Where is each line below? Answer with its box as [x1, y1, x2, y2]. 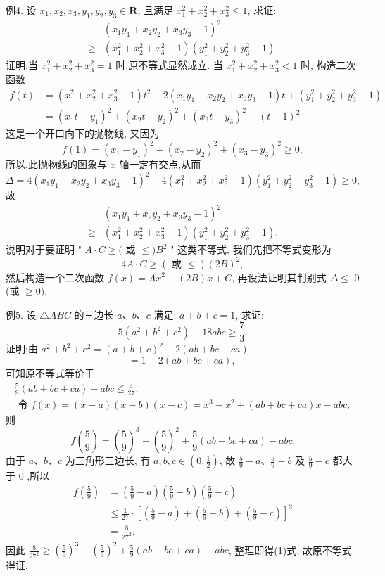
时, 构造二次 [301, 58, 356, 72]
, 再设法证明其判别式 [232, 269, 327, 284]
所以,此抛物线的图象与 [6, 157, 107, 172]
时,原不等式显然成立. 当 [115, 58, 223, 72]
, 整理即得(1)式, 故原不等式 [228, 542, 352, 557]
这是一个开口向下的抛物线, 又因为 [6, 126, 160, 141]
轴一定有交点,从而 [119, 157, 201, 172]
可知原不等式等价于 [6, 365, 94, 380]
